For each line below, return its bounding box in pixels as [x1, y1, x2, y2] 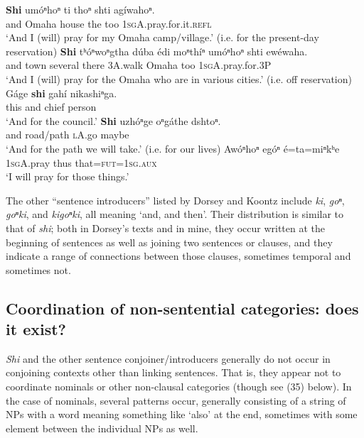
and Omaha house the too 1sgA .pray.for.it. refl [6, 16, 212, 31]
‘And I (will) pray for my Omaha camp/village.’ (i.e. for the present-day [6, 30, 319, 45]
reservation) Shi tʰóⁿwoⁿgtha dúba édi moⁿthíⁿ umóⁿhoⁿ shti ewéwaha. [6, 43, 308, 58]
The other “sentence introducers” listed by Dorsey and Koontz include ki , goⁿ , [6, 192, 345, 207]
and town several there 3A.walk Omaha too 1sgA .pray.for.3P [6, 58, 272, 72]
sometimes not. [6, 262, 71, 277]
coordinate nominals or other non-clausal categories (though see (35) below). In [6, 379, 352, 394]
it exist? [6, 318, 66, 340]
